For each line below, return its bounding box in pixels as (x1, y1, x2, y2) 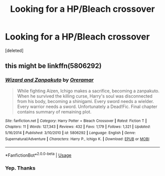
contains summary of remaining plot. (17, 108, 92, 114)
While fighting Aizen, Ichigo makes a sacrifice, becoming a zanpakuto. (17, 88, 160, 94)
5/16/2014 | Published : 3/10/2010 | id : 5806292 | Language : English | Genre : (5, 130, 136, 135)
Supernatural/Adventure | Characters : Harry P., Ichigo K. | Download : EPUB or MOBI (5, 137, 150, 141)
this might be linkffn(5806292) (5, 62, 102, 70)
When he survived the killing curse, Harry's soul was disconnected (17, 93, 153, 99)
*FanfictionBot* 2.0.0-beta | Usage (5, 151, 72, 158)
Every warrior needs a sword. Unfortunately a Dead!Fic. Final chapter (17, 104, 158, 109)
